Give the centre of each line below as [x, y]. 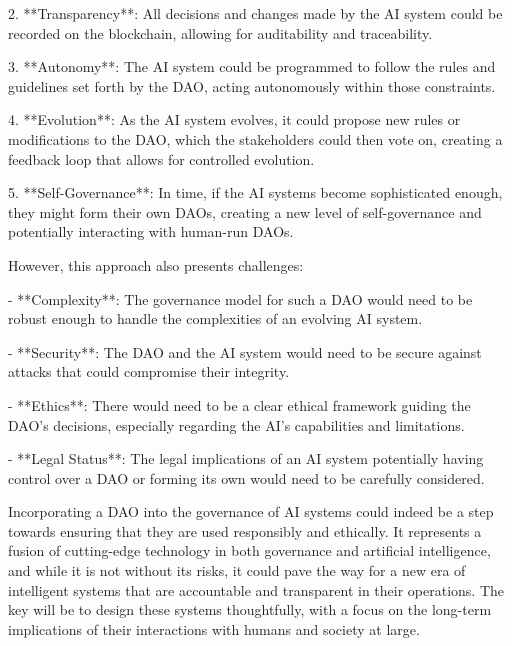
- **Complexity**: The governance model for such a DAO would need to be [240, 298]
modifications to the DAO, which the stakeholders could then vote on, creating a [255, 138]
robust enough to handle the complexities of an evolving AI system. [215, 318]
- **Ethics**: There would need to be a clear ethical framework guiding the [239, 404]
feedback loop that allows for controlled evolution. [161, 158]
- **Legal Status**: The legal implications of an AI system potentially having [246, 458]
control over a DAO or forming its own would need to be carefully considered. [246, 477]
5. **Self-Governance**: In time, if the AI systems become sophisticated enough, [255, 192]
